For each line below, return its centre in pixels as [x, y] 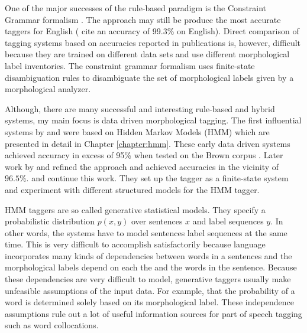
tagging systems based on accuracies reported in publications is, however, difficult [153, 42]
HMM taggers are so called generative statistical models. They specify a [135, 209]
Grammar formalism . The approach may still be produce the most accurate [143, 19]
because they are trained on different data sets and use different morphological [147, 54]
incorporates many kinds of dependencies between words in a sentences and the [148, 255]
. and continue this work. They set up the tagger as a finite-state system [157, 178]
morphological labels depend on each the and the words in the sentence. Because [151, 267]
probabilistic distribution [50, 221]
